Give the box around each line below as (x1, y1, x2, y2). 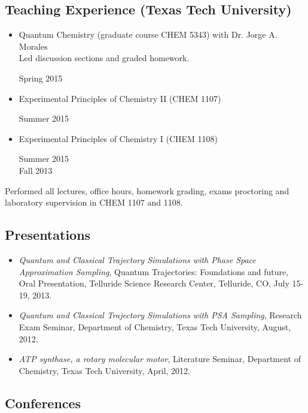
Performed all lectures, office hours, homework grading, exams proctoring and (5, 184, 289, 197)
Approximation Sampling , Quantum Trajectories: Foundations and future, (19, 265, 289, 278)
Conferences (5, 393, 81, 412)
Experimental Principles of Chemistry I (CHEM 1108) (19, 132, 218, 144)
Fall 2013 (19, 164, 53, 176)
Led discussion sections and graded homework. (19, 52, 190, 64)
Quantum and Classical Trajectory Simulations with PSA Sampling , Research (19, 309, 302, 321)
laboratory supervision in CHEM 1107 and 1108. (5, 196, 183, 209)
